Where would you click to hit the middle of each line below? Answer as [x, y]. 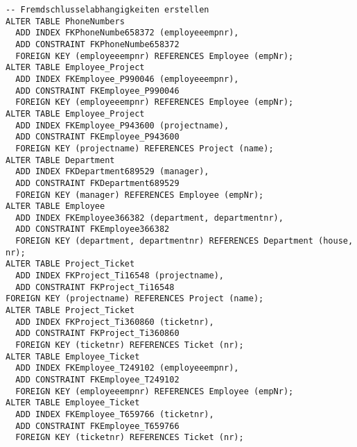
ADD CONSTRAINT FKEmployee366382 [93, 229]
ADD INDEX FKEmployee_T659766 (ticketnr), [115, 414]
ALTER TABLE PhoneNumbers [65, 21]
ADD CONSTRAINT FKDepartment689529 [97, 183]
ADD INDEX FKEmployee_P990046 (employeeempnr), [127, 79]
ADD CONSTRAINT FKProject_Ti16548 [95, 287]
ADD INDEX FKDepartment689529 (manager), [112, 172]
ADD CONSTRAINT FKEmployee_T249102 [97, 380]
